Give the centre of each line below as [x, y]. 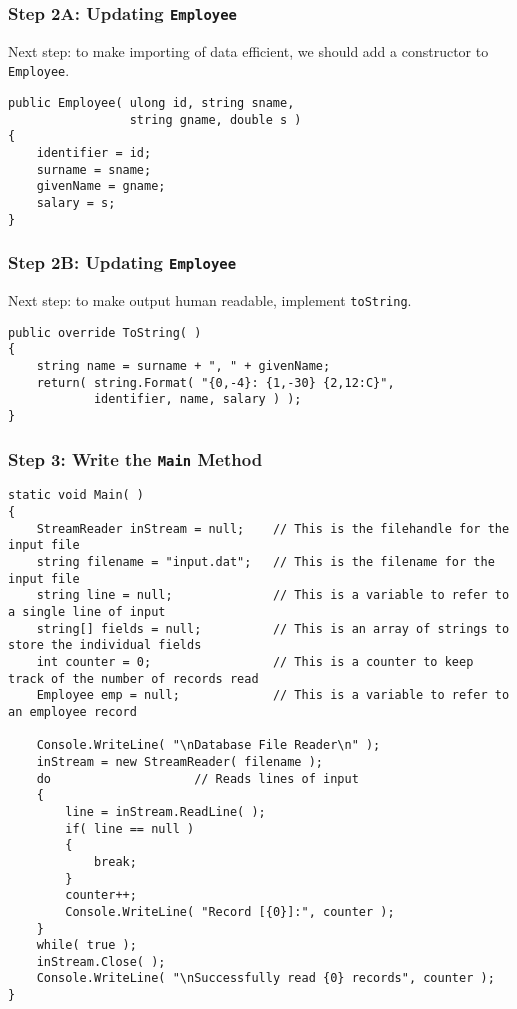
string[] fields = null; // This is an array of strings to [273, 628]
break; [115, 861]
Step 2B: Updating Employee [122, 262]
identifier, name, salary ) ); [197, 399]
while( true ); [86, 945]
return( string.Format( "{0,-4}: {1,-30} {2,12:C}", [215, 382]
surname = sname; [94, 169]
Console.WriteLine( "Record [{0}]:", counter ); [230, 911]
